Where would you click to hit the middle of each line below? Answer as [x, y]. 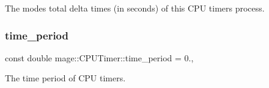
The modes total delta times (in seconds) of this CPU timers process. [135, 8]
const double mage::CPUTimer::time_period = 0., [99, 57]
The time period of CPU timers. [65, 78]
